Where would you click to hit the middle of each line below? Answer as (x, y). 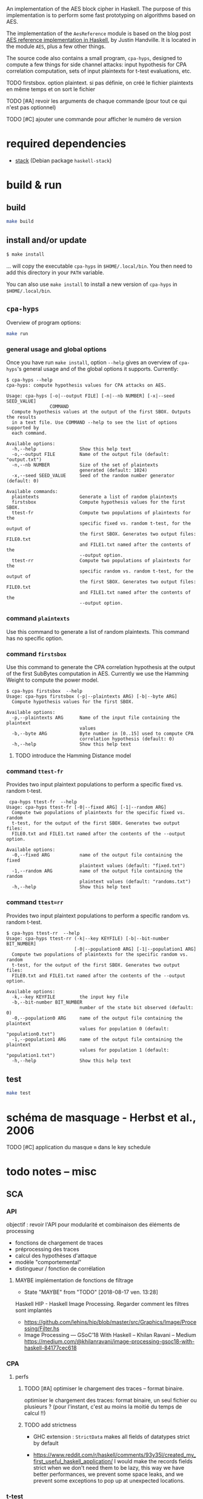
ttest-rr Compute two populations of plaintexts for (101, 561)
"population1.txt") (31, 1055)
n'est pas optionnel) (31, 107)
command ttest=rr (35, 902)
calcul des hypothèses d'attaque (56, 1256)
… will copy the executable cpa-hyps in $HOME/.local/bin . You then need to (99, 266)
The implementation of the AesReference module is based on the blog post (99, 33)
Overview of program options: (44, 323)
